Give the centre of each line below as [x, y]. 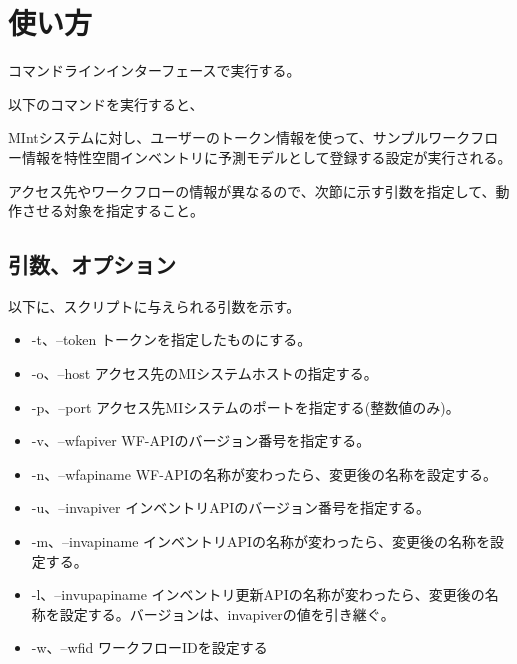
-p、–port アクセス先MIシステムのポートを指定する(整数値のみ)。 [245, 406]
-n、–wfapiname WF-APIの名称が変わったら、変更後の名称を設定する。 [264, 473]
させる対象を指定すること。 [112, 210]
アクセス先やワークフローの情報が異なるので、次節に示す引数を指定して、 [252, 190]
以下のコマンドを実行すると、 [106, 103]
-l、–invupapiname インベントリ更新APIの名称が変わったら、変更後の [258, 594]
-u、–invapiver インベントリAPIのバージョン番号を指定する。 [230, 507]
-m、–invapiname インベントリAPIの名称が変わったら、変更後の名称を [261, 541]
